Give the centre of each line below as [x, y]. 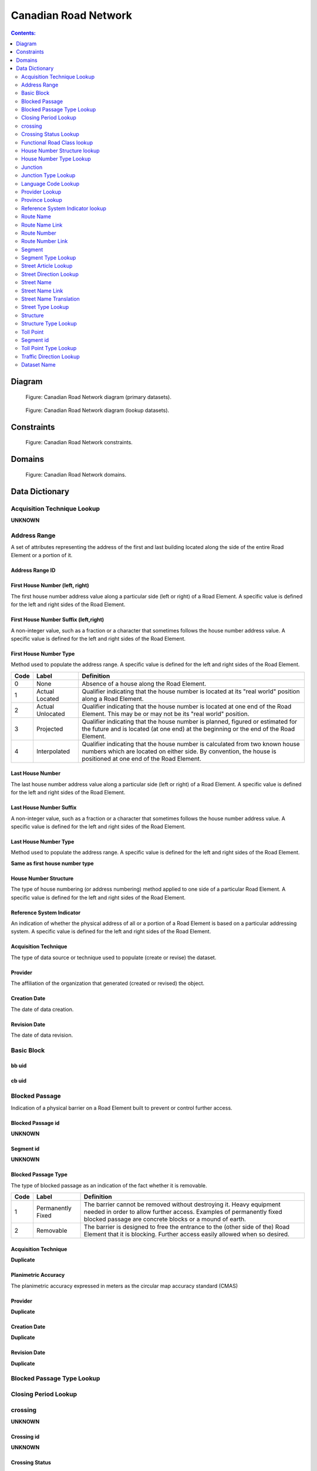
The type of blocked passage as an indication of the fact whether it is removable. [109, 1185]
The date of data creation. [42, 1009]
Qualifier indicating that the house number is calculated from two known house [191, 744]
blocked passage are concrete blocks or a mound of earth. [165, 1219]
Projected [50, 728]
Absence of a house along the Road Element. [144, 684]
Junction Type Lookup [48, 175]
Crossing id [25, 1436]
